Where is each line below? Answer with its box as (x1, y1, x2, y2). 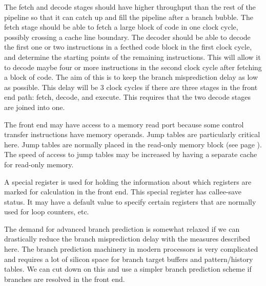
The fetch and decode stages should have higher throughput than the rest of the (4, 2, 256, 12)
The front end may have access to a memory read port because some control (4, 119, 244, 129)
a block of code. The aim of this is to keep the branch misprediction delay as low (4, 72, 258, 82)
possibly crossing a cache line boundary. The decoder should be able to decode (4, 31, 251, 42)
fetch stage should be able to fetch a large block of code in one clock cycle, (4, 21, 238, 32)
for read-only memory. (4, 159, 74, 169)
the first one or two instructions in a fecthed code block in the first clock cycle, (4, 41, 252, 52)
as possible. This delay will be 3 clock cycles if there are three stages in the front (4, 81, 258, 92)
